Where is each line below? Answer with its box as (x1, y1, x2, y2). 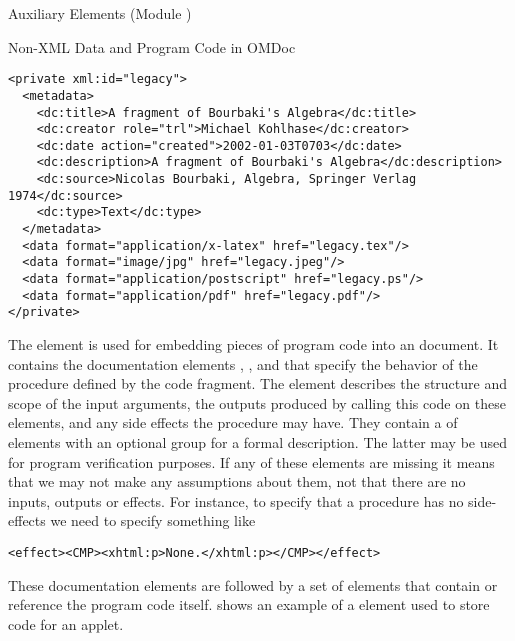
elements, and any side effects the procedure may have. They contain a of (8, 412, 458, 433)
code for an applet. (8, 613, 124, 634)
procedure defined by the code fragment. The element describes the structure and (8, 373, 507, 394)
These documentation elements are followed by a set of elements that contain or (8, 574, 498, 595)
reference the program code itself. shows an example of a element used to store (8, 594, 490, 615)
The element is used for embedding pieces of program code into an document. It (8, 334, 499, 355)
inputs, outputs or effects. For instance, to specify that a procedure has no (8, 490, 464, 511)
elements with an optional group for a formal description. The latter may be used (8, 432, 507, 452)
